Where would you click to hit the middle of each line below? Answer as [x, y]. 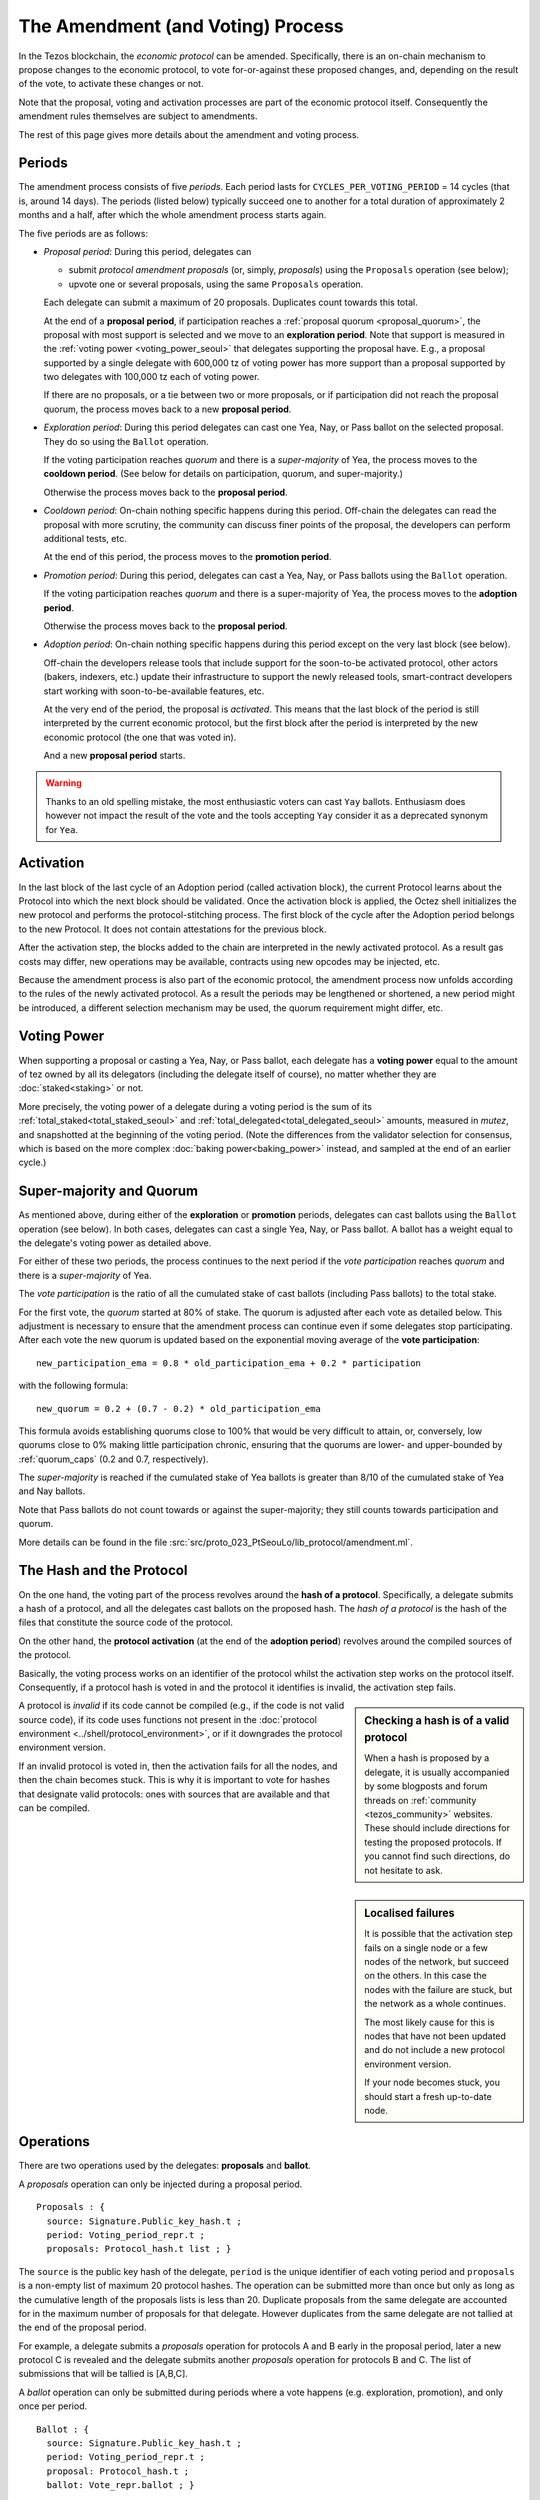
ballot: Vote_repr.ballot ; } [120, 2485]
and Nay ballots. [52, 1491]
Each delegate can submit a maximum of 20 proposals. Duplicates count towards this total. [231, 302]
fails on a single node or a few [426, 1947]
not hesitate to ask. [404, 1870]
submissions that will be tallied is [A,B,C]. [103, 2374]
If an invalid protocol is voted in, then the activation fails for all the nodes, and [178, 1766]
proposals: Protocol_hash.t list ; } [139, 2249]
